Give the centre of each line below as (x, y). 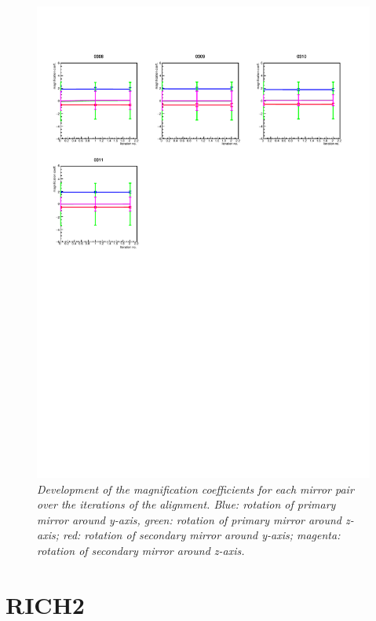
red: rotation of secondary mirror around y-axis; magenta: (201, 535)
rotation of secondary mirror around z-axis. (141, 550)
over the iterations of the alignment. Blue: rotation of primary (186, 504)
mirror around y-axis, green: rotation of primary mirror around (190, 519)
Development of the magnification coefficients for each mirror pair (195, 489)
